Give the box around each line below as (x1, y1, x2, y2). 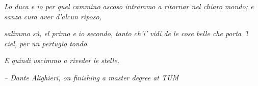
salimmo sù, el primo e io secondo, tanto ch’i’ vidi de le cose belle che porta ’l (4, 28, 248, 39)
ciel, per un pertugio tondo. (4, 38, 89, 48)
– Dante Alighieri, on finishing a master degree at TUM (4, 72, 179, 82)
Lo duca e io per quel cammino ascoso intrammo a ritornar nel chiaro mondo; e (4, 1, 254, 11)
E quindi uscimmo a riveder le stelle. (4, 55, 120, 66)
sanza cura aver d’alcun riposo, (4, 11, 101, 21)
